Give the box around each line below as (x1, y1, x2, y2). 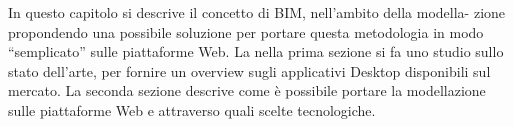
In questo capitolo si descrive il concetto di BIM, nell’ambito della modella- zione (8, 2, 506, 22)
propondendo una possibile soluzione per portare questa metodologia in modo (8, 21, 484, 42)
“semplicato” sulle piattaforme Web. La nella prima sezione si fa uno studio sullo (8, 41, 504, 62)
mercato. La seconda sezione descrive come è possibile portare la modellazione (8, 80, 486, 101)
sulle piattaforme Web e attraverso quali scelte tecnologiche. (8, 99, 376, 120)
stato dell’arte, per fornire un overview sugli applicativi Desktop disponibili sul (8, 60, 491, 81)
